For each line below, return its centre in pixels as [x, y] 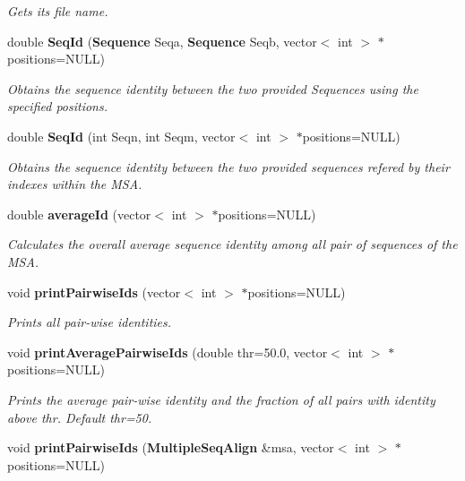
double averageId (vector [79, 214]
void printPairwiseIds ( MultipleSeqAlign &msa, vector [171, 447]
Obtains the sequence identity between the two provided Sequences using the [213, 88]
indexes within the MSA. [75, 184]
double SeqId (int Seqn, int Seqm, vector [121, 136]
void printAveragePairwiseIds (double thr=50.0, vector [168, 352]
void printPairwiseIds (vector [94, 292]
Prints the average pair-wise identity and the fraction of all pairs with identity [221, 399]
